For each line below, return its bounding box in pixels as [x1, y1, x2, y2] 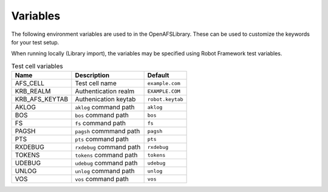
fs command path [75, 119, 126, 128]
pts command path [75, 135, 129, 143]
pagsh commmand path [75, 127, 140, 135]
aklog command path [75, 103, 135, 112]
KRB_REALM [15, 87, 51, 95]
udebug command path [75, 159, 138, 167]
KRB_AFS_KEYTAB [15, 95, 69, 103]
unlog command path [75, 167, 135, 176]
